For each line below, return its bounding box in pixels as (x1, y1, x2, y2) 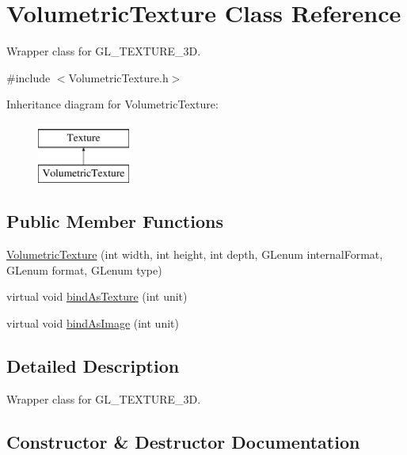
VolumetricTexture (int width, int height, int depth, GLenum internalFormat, (6, 246, 383, 263)
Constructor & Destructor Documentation (6, 429, 360, 453)
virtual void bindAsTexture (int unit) (6, 288, 188, 305)
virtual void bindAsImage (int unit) (6, 315, 179, 332)
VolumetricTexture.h (68, 69, 169, 85)
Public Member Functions (6, 209, 223, 233)
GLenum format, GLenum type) (6, 261, 162, 278)
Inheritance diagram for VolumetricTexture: (6, 96, 219, 112)
